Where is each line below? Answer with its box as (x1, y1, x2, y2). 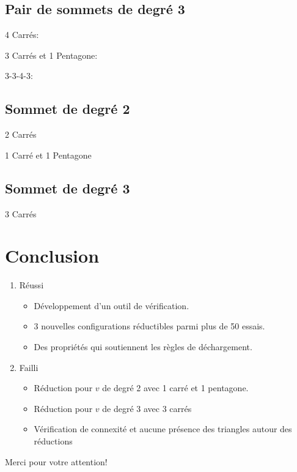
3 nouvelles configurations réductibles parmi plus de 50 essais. (34, 320, 265, 332)
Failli (19, 361, 38, 373)
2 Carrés (5, 128, 37, 141)
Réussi (19, 279, 44, 291)
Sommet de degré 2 (5, 99, 130, 118)
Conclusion (5, 243, 100, 268)
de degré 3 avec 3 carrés (102, 402, 192, 414)
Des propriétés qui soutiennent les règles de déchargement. (34, 340, 252, 353)
